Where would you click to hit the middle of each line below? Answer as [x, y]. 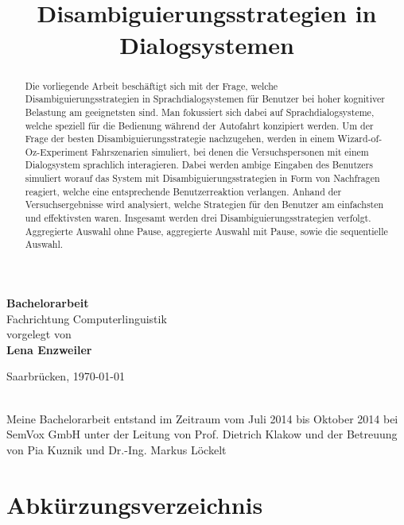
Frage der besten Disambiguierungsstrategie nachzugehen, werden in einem [180, 139]
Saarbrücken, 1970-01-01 [66, 376]
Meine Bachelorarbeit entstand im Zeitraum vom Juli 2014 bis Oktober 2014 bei [202, 418]
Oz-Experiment [56, 151]
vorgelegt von [39, 334]
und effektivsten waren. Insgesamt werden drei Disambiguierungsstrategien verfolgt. [198, 218]
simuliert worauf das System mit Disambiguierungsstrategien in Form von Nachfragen [202, 178]
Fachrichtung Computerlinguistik [87, 318]
